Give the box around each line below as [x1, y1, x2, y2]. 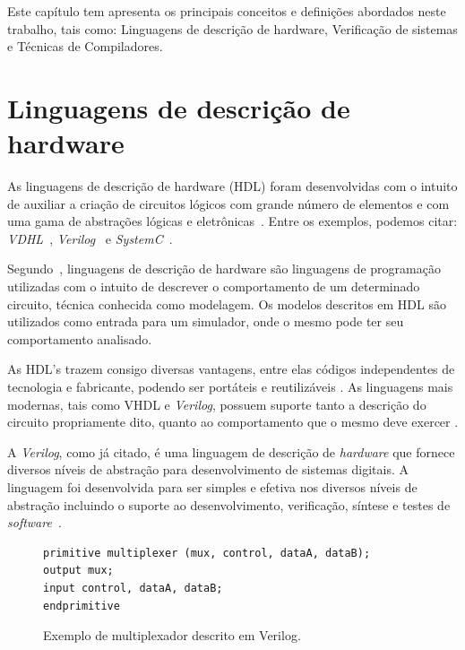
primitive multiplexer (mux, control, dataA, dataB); [43, 546, 371, 559]
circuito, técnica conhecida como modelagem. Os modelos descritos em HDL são [7, 294, 446, 313]
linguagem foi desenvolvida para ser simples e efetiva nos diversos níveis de [7, 478, 418, 496]
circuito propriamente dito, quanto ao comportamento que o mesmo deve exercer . [7, 412, 459, 431]
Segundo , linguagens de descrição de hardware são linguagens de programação [7, 259, 441, 278]
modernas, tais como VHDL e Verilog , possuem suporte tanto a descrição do [7, 394, 426, 413]
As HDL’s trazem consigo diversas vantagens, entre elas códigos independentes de [7, 360, 455, 378]
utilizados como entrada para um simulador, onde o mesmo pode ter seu [7, 312, 404, 331]
